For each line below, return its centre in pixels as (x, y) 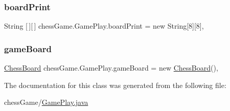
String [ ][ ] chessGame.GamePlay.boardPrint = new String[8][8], (104, 26)
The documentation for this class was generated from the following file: (115, 85)
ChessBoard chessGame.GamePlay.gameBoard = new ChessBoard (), (111, 68)
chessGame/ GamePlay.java (46, 102)
